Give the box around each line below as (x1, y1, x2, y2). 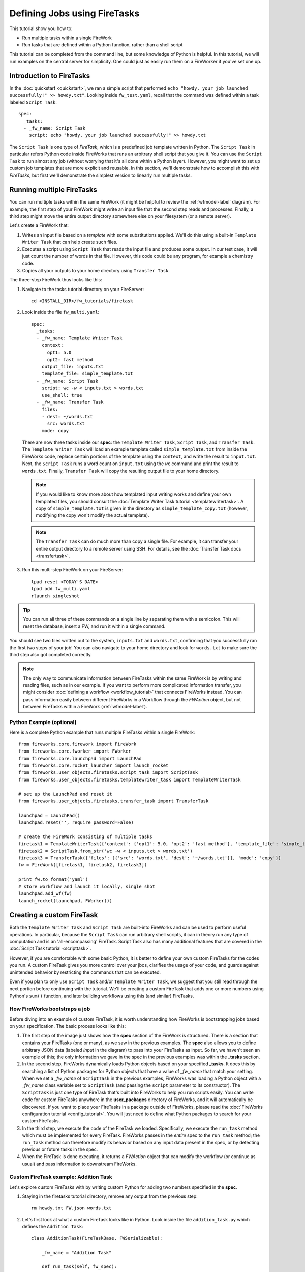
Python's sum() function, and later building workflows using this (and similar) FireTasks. (9, 993, 194, 999)
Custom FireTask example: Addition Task (9, 1173, 113, 1180)
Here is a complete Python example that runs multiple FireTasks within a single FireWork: (9, 729, 195, 735)
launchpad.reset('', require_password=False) (18, 820, 134, 825)
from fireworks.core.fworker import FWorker (18, 748, 132, 754)
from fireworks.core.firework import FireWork (18, 741, 137, 747)
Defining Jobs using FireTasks (9, 8, 140, 19)
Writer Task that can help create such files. (22, 239, 118, 245)
